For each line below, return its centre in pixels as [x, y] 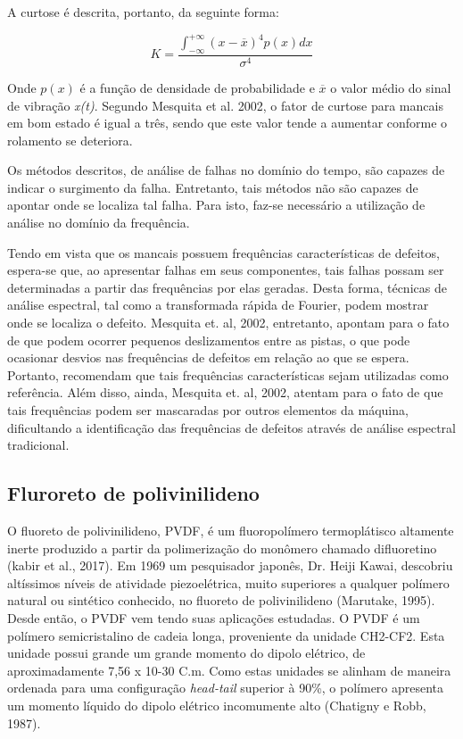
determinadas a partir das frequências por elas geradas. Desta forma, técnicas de [227, 287]
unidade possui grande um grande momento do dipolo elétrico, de [186, 653]
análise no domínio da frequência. [99, 223]
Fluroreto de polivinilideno [133, 493]
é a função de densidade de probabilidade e [197, 87]
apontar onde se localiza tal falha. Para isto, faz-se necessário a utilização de [216, 205]
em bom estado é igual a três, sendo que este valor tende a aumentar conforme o [227, 123]
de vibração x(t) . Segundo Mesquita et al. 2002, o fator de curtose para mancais [225, 105]
